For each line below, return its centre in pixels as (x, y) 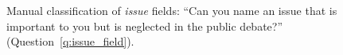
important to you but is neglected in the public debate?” (145, 26)
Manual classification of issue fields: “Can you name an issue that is (172, 10)
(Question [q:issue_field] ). (70, 41)
